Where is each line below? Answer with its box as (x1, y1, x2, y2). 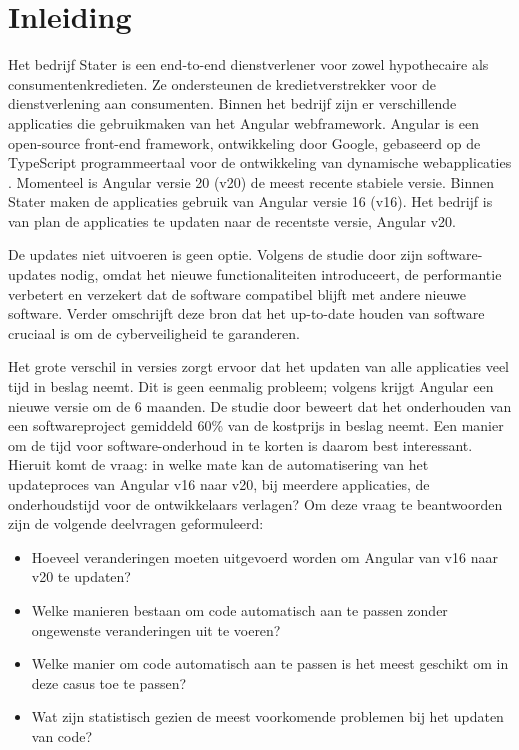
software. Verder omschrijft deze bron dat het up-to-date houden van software (8, 303, 485, 324)
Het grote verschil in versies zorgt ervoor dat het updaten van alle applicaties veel (8, 356, 510, 377)
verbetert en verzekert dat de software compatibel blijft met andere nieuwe (8, 283, 466, 304)
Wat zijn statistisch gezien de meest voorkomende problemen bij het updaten (31, 706, 504, 727)
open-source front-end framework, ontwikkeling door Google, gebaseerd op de (8, 132, 481, 153)
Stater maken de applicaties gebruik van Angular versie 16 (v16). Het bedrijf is (8, 191, 493, 212)
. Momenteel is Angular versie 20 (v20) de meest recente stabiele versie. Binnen (8, 171, 494, 192)
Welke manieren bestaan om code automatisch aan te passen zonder (31, 599, 448, 620)
